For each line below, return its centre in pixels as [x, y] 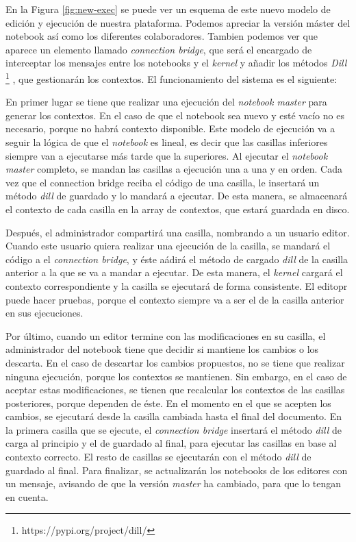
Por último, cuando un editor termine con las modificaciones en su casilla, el [166, 335]
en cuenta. [27, 496]
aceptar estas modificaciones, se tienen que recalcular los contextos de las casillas [175, 390]
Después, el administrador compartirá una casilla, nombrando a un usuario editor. [178, 232]
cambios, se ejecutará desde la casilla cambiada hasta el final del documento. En [174, 416]
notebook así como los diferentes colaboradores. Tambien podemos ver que [162, 36]
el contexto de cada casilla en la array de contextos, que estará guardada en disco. [178, 209]
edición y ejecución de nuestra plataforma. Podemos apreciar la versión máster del [178, 22]
